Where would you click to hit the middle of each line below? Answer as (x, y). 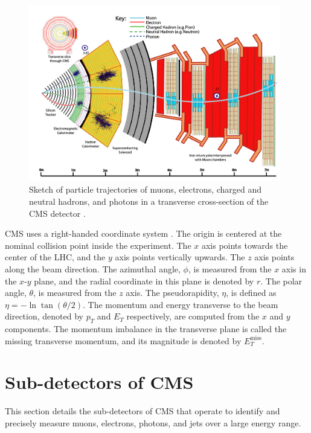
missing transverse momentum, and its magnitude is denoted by (123, 340)
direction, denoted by (44, 316)
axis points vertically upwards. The (180, 257)
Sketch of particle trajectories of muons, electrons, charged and (146, 189)
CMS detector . (57, 213)
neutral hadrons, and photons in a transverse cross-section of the (149, 201)
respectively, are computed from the (193, 316)
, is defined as (251, 293)
